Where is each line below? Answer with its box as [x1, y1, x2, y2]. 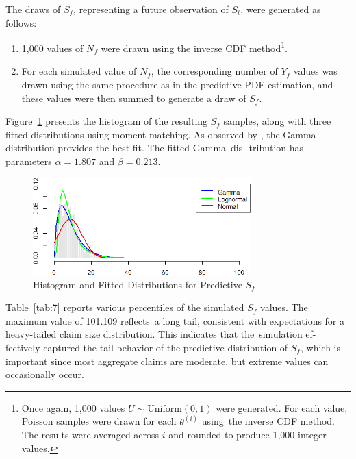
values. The [260, 300, 308, 314]
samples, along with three [223, 114, 331, 128]
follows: [5, 15, 37, 29]
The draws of [5, 2, 61, 16]
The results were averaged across [21, 427, 160, 442]
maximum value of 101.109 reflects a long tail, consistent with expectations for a [5, 313, 345, 327]
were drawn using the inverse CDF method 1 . [101, 39, 288, 55]
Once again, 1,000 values [21, 400, 125, 414]
